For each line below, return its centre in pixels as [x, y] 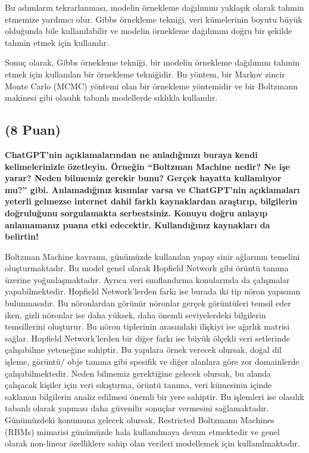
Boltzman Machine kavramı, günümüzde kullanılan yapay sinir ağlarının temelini [152, 256]
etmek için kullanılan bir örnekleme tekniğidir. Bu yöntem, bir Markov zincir [145, 74]
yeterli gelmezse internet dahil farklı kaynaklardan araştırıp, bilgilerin [151, 201]
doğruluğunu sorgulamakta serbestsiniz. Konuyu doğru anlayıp [136, 212]
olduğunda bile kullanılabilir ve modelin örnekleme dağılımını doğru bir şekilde [149, 31]
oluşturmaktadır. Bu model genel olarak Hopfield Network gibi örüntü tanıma [147, 268]
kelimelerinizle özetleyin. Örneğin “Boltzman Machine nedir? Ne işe [147, 166]
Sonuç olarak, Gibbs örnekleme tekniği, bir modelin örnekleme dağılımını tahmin [152, 62]
